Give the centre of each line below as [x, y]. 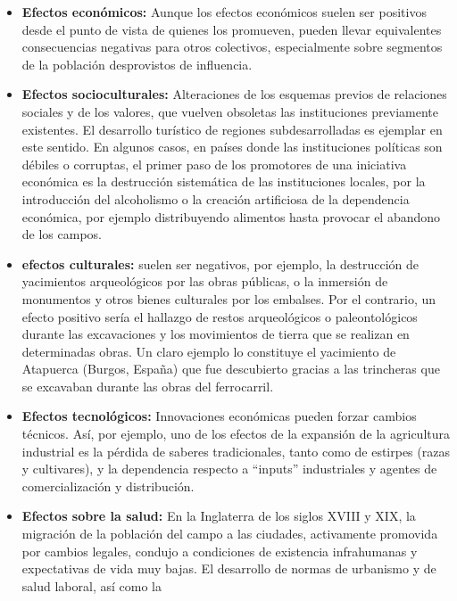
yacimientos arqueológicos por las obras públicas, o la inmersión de [205, 281]
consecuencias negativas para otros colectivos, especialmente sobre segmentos [232, 47]
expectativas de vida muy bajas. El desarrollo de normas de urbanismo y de [229, 568]
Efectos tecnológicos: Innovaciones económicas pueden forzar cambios [219, 416]
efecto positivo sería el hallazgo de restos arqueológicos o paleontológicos [220, 316]
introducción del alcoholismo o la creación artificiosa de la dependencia [216, 198]
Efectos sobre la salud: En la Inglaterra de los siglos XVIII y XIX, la [219, 516]
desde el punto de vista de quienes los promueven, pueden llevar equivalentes [232, 29]
